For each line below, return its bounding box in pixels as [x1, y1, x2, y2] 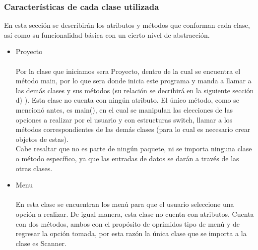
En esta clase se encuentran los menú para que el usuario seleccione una [15, 199, 234, 209]
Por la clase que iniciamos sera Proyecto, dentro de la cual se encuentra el [15, 65, 241, 76]
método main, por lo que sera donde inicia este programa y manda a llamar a [15, 75, 252, 86]
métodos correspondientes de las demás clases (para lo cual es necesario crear [15, 124, 251, 134]
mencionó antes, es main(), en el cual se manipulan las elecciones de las [15, 104, 233, 115]
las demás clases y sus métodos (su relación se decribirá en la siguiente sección [15, 85, 254, 95]
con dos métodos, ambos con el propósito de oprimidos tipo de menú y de [15, 218, 240, 229]
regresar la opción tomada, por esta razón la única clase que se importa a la [15, 228, 247, 239]
